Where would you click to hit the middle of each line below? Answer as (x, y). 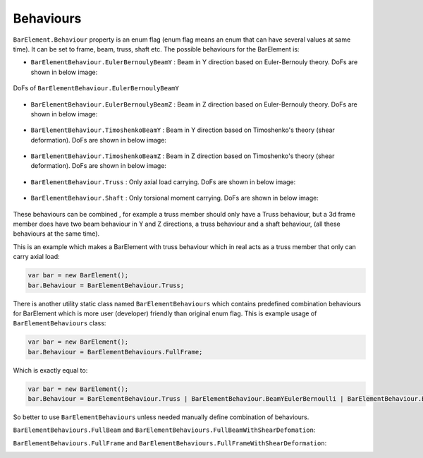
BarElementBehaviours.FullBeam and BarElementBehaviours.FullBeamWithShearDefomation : (164, 430)
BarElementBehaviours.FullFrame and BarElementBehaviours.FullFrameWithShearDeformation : (170, 443)
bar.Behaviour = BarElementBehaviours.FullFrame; (115, 352)
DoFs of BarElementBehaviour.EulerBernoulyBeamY (96, 88)
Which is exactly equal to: (50, 370)
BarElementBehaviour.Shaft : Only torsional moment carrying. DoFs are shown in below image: (174, 198)
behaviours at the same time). (56, 234)
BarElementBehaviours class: (60, 323)
